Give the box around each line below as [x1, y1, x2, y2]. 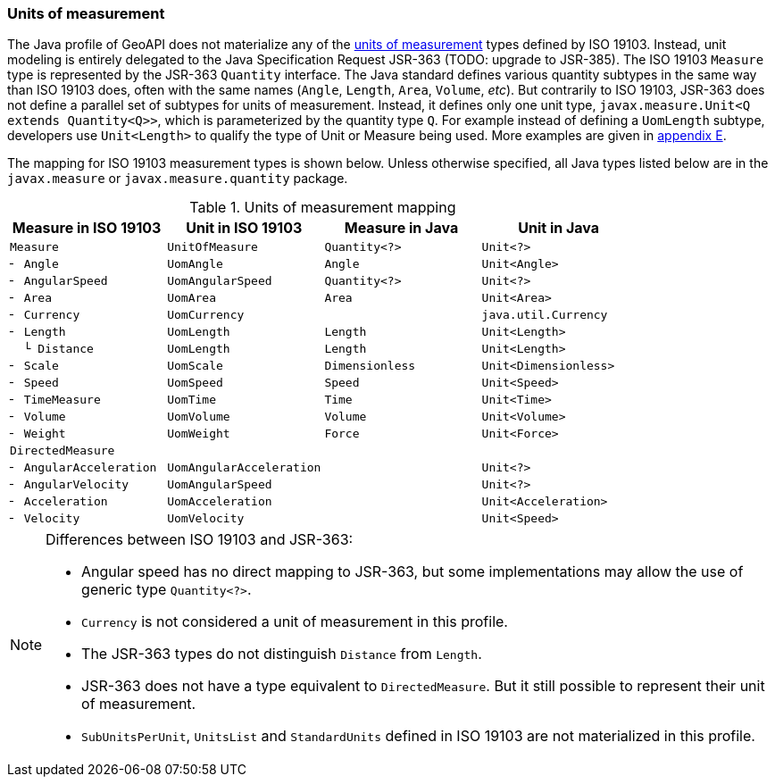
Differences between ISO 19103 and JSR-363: [46, 530, 354, 549]
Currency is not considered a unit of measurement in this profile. [81, 613, 508, 631]
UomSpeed [167, 376, 223, 390]
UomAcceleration [167, 495, 272, 509]
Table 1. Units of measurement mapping [189, 198, 456, 217]
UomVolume [167, 410, 230, 424]
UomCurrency [167, 308, 245, 322]
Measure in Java [344, 219, 459, 238]
